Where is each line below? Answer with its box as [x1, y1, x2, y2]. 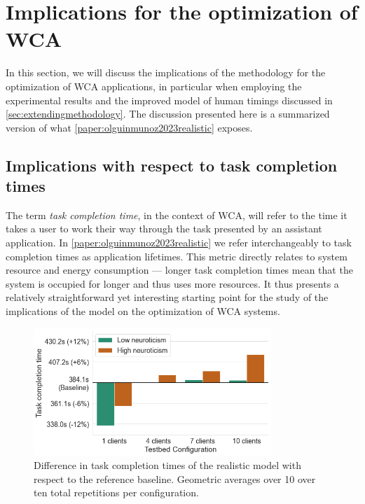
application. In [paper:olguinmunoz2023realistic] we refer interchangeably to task [6, 235, 352, 250]
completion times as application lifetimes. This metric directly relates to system [6, 248, 347, 263]
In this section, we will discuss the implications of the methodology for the [6, 65, 326, 80]
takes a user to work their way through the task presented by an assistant [6, 221, 322, 236]
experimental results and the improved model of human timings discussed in [6, 92, 333, 107]
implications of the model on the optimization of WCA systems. [6, 304, 280, 318]
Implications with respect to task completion [6, 154, 338, 176]
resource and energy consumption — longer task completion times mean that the [6, 262, 353, 277]
